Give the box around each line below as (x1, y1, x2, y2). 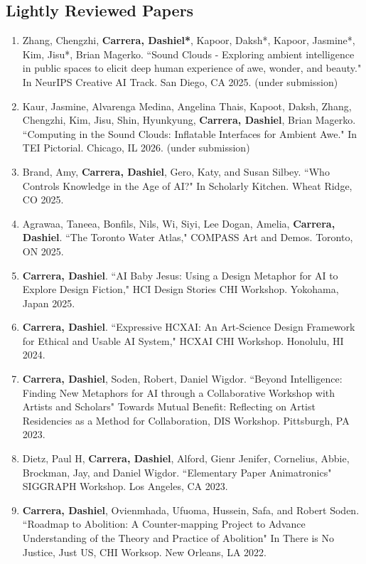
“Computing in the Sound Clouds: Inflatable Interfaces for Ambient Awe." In (22, 126, 357, 141)
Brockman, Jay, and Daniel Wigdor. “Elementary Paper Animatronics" (22, 464, 332, 479)
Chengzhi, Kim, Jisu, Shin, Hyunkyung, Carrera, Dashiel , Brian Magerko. (22, 112, 356, 127)
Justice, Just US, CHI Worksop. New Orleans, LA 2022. (22, 544, 267, 559)
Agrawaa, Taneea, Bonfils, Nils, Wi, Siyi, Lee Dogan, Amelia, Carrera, (22, 216, 335, 230)
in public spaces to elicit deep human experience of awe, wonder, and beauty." (22, 60, 362, 75)
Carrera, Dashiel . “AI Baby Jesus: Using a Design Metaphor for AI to (22, 267, 338, 282)
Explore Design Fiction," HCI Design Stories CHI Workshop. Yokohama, (22, 282, 339, 297)
